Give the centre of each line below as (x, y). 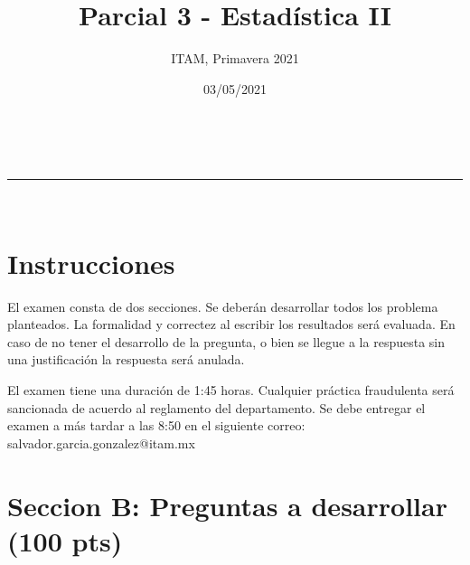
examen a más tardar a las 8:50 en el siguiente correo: (156, 425)
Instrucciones (91, 263)
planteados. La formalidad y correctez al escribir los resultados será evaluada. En (231, 324)
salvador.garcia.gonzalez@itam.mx (101, 443)
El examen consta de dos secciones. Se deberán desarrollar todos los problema (223, 306)
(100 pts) (65, 540)
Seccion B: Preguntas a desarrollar (227, 505)
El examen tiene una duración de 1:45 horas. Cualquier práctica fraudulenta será (231, 390)
